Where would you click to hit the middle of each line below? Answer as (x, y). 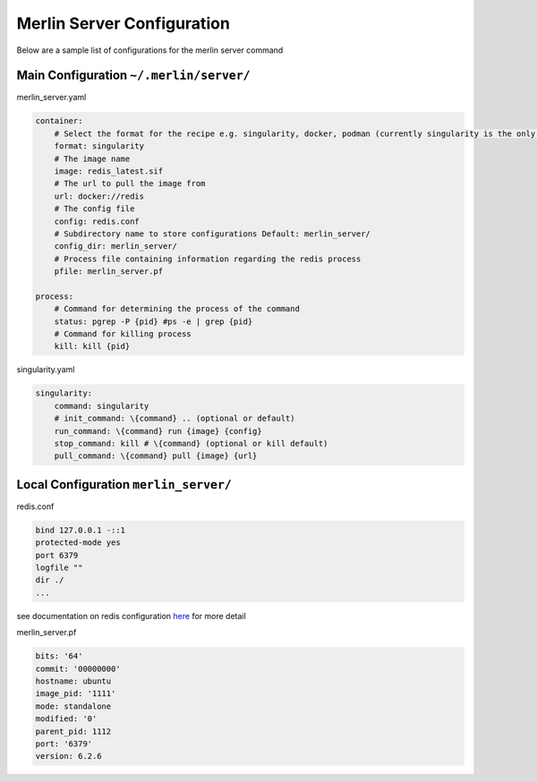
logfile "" (59, 568)
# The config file (94, 209)
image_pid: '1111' (76, 694)
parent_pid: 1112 (73, 731)
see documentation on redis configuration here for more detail (131, 616)
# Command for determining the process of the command (177, 309)
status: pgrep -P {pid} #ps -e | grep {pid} (153, 321)
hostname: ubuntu (73, 681)
